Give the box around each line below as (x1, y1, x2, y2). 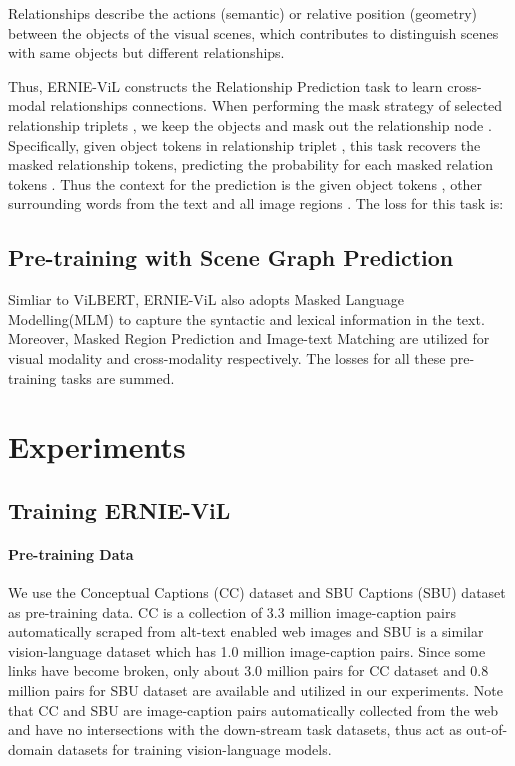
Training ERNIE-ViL (8, 494, 231, 525)
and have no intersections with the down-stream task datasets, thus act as (8, 719, 462, 740)
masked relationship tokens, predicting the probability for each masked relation (8, 154, 494, 175)
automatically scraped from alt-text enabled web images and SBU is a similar (8, 621, 484, 642)
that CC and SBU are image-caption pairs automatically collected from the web (8, 699, 498, 720)
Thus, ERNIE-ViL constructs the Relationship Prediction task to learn (8, 75, 443, 96)
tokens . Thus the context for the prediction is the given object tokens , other (8, 173, 483, 194)
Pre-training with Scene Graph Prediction (8, 242, 454, 273)
